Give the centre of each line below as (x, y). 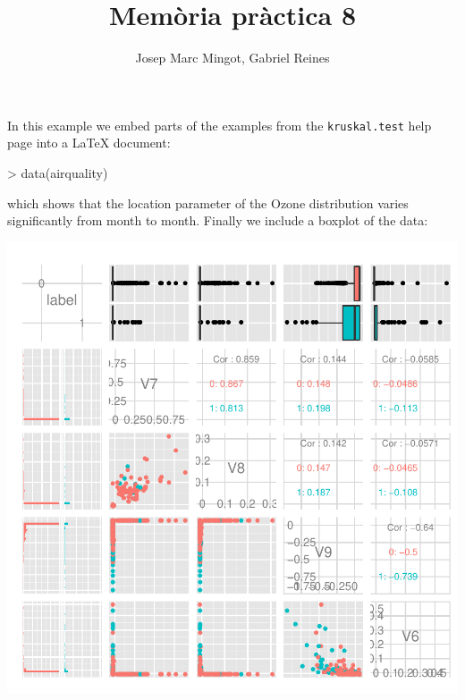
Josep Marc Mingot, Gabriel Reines (232, 58)
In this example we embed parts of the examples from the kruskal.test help (220, 125)
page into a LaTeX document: (89, 143)
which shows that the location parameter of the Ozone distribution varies (208, 202)
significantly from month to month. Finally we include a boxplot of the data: (218, 220)
